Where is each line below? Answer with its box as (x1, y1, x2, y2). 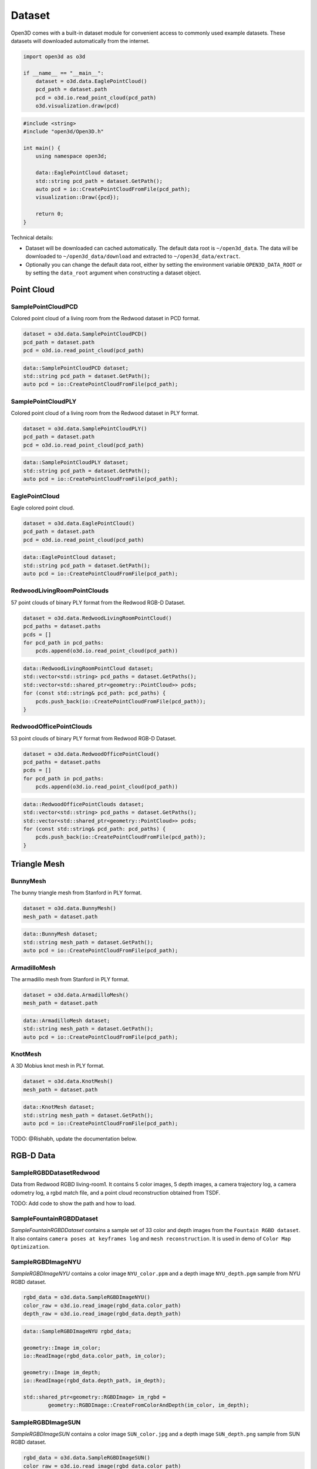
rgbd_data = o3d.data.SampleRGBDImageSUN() (23, 1454, 151, 1461)
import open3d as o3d (23, 53, 86, 60)
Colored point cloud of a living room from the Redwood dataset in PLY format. (11, 410, 199, 417)
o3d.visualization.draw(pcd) (35, 103, 120, 109)
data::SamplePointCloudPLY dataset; (23, 459, 129, 466)
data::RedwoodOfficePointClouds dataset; (23, 801, 144, 807)
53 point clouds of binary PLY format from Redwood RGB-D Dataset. (11, 734, 177, 742)
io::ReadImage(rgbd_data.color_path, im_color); (23, 1353, 166, 1360)
